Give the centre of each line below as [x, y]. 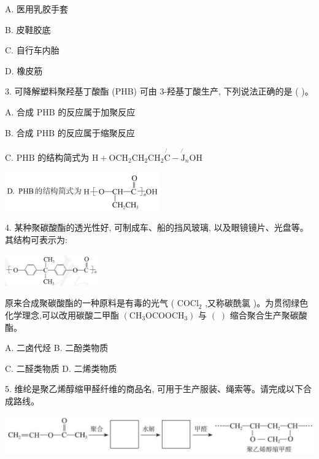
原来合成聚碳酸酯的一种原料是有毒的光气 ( [90, 303]
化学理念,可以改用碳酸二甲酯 [62, 315]
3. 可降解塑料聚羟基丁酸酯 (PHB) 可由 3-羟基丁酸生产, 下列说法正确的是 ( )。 [159, 91]
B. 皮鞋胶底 [28, 29]
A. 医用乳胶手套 [37, 9]
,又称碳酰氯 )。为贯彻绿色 [257, 303]
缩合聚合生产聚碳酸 [268, 315]
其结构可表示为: [36, 239]
